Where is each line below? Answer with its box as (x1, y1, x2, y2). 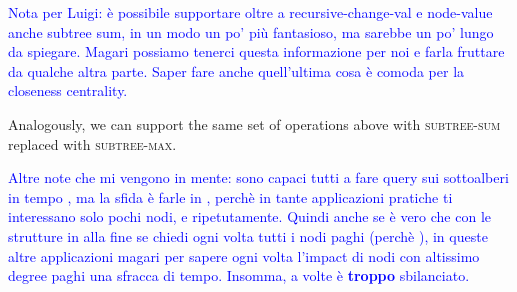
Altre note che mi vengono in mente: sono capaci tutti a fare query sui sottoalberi (8, 167, 509, 188)
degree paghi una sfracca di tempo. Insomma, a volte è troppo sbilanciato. (8, 265, 470, 286)
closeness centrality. (8, 80, 128, 101)
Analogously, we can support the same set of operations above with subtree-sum (8, 113, 501, 134)
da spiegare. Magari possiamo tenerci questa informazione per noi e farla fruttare (8, 41, 505, 62)
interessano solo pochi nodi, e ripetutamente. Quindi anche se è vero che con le (8, 206, 491, 227)
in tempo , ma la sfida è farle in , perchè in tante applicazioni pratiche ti (8, 186, 453, 207)
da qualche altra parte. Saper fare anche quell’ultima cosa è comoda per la (8, 60, 465, 81)
